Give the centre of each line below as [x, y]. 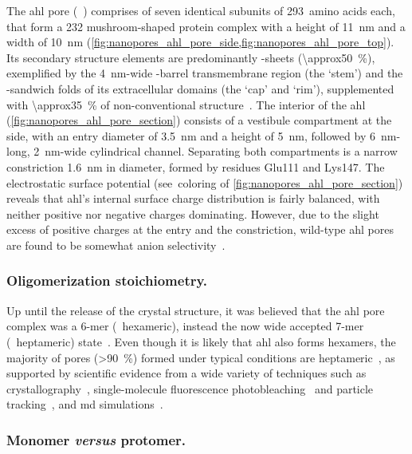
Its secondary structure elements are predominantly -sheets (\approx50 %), [191, 57]
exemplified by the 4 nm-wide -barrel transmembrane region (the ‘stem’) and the [205, 73]
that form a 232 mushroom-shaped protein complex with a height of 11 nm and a [206, 26]
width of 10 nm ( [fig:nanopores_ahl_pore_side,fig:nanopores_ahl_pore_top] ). [200, 42]
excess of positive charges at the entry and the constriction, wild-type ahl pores [200, 229]
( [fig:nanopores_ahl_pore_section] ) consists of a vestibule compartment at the [199, 120]
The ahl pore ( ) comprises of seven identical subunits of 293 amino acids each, [201, 10]
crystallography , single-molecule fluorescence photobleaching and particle [190, 388]
